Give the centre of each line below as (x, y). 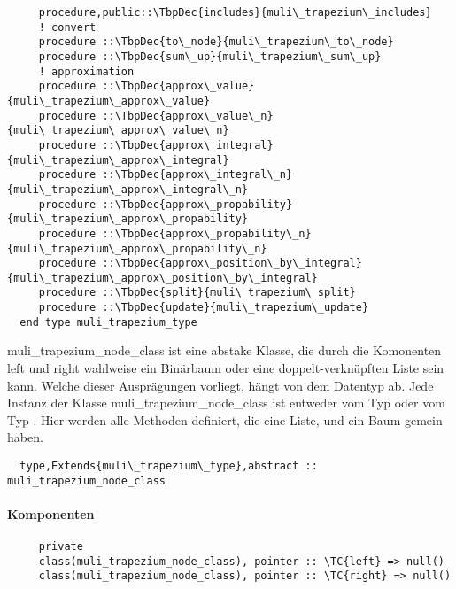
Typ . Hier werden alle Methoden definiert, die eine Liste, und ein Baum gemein (225, 419)
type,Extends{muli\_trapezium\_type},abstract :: (169, 466)
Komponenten (51, 513)
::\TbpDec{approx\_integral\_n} (197, 175)
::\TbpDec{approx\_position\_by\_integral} (232, 263)
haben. (25, 437)
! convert (67, 27)
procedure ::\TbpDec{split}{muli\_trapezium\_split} (197, 293)
